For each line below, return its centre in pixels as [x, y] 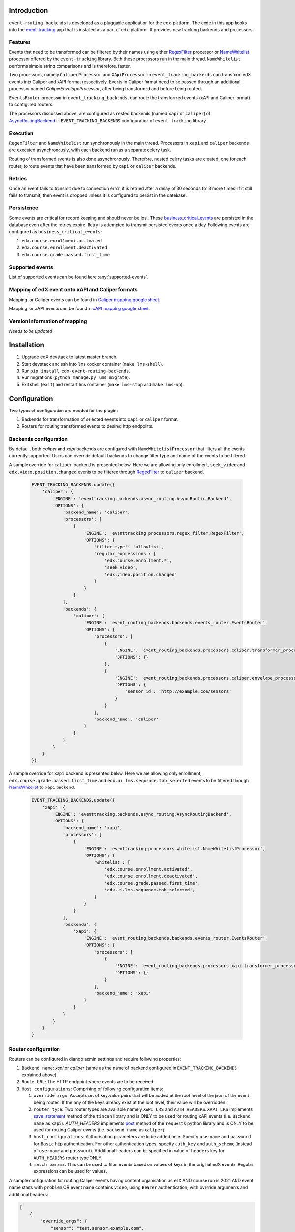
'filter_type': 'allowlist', [129, 547]
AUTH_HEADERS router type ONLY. [68, 1158]
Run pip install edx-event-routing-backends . [76, 371]
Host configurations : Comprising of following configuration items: [92, 1089]
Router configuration [34, 1049]
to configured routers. [31, 104]
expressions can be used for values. [70, 1171]
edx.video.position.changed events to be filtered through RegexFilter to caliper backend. [106, 472]
